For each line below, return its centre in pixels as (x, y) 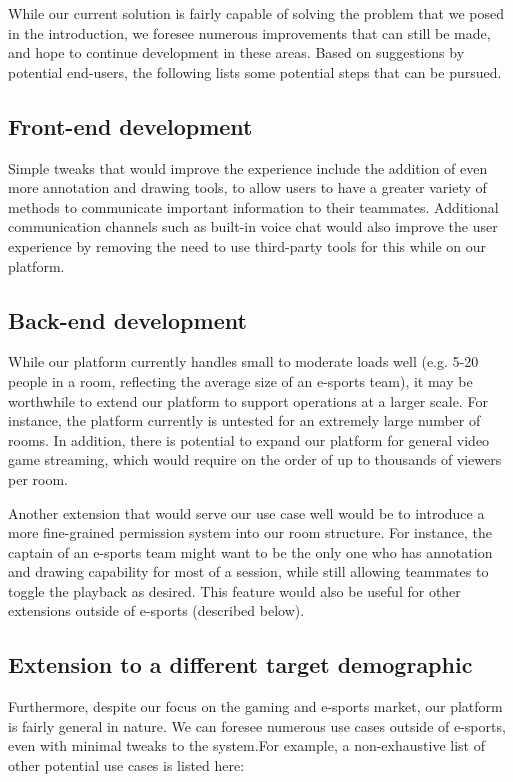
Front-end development (130, 125)
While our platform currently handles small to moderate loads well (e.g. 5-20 (243, 361)
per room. (38, 478)
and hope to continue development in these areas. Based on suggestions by (236, 52)
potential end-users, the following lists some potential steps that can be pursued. (255, 71)
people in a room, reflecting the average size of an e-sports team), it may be (240, 380)
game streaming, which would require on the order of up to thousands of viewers (255, 459)
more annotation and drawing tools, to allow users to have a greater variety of (247, 187)
